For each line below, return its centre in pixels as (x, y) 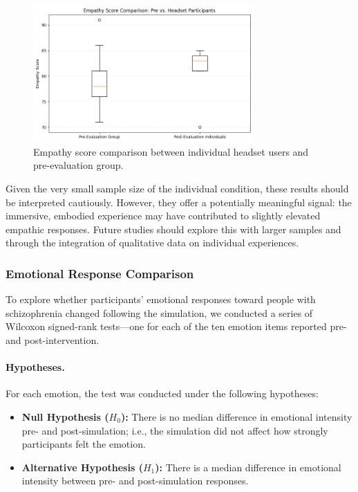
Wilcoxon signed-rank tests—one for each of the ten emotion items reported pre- (176, 326)
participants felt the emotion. (84, 444)
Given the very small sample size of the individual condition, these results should (177, 189)
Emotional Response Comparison (100, 273)
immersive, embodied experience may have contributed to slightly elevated (163, 216)
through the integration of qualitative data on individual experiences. (152, 243)
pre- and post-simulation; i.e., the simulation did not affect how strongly (175, 430)
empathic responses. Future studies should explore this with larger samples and (173, 229)
